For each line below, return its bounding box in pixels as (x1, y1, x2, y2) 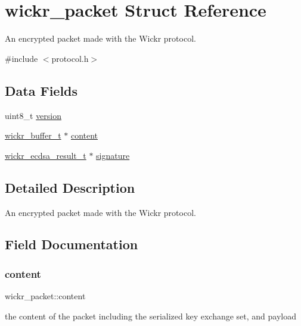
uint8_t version (5, 109, 62, 121)
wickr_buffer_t (5, 129, 61, 142)
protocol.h (51, 52, 89, 64)
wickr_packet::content (5, 290, 86, 302)
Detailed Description (5, 178, 135, 196)
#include (5, 52, 38, 64)
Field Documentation (5, 235, 138, 253)
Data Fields (5, 81, 78, 99)
